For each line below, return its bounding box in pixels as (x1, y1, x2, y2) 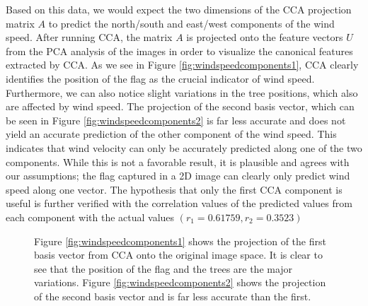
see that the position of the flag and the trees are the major (34, 261, 293, 276)
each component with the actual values (6, 209, 175, 224)
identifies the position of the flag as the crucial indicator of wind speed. (6, 71, 315, 86)
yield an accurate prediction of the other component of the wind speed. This (6, 126, 337, 141)
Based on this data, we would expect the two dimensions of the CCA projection (6, 2, 352, 16)
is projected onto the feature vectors (186, 30, 343, 45)
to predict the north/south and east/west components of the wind (48, 16, 335, 30)
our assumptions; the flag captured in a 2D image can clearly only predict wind (6, 168, 350, 183)
